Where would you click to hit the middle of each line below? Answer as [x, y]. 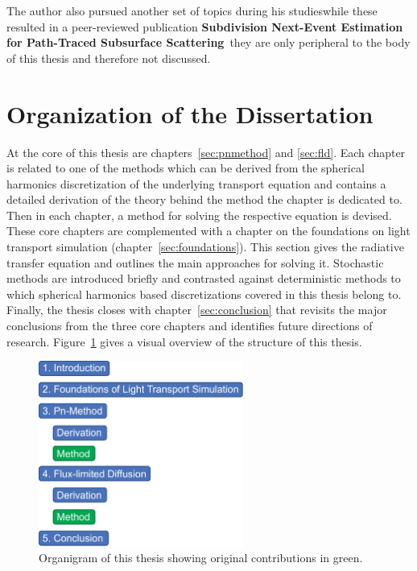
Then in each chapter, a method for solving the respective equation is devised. [199, 215]
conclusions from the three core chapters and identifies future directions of [190, 326]
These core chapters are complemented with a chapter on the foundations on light [208, 231]
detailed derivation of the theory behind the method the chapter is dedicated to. [204, 199]
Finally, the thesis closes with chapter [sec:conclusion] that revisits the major [197, 310]
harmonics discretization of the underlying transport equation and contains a [196, 183]
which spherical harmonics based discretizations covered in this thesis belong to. [204, 294]
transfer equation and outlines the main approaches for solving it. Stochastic [195, 262]
